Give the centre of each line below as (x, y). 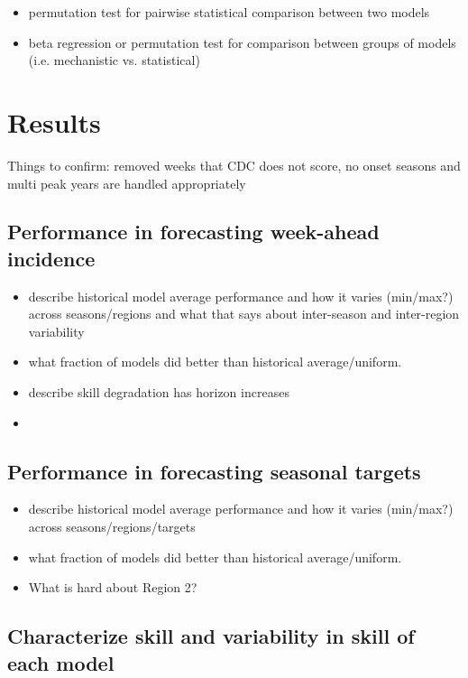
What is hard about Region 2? (113, 587)
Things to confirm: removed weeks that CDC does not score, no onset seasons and (234, 165)
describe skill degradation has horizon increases (159, 392)
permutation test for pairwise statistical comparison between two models (229, 12)
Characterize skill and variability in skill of (211, 636)
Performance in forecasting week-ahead (193, 232)
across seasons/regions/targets (112, 527)
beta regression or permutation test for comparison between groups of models (242, 42)
